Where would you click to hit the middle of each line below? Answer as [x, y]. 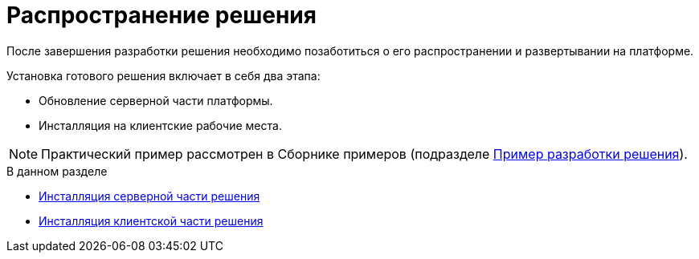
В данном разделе [57, 171]
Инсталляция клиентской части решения [151, 221]
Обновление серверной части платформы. [156, 100]
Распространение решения [161, 15]
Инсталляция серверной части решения [149, 196]
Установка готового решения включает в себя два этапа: [164, 75]
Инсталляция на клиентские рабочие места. [160, 125]
